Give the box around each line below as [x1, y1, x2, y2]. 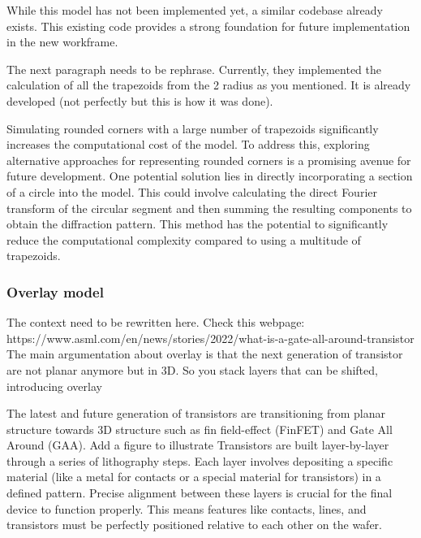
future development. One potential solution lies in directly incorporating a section [6, 167, 413, 184]
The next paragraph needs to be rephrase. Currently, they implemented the [6, 60, 382, 77]
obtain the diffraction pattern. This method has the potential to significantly [6, 215, 389, 232]
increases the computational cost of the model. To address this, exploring [6, 136, 370, 153]
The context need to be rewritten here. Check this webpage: [6, 314, 305, 331]
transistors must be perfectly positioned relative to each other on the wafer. [6, 516, 382, 533]
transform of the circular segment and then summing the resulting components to [6, 199, 412, 216]
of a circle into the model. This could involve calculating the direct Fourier [6, 183, 377, 200]
